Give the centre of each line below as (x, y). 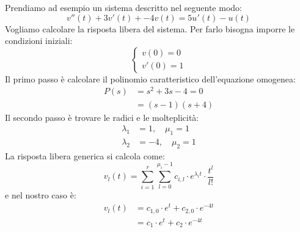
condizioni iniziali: (39, 41)
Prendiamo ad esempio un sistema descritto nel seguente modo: (123, 7)
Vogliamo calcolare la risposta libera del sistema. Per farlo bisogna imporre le (150, 28)
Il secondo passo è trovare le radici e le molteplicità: (102, 117)
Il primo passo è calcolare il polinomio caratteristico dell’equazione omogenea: (150, 78)
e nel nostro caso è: (41, 195)
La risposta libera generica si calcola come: (85, 155)
